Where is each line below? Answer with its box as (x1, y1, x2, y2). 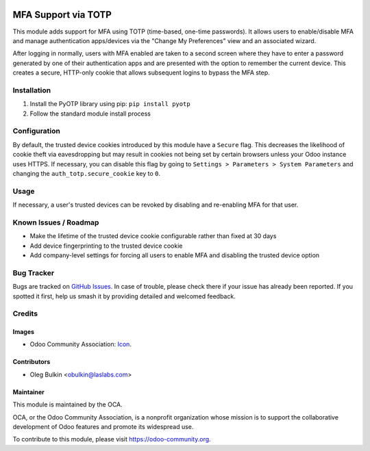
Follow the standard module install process (29, 109, 151, 118)
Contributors (12, 358, 51, 366)
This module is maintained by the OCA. (12, 400, 123, 409)
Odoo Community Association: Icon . (29, 340, 132, 348)
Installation (12, 86, 51, 95)
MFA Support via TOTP (12, 9, 112, 21)
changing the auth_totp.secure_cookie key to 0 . (12, 169, 161, 177)
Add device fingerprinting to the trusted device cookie (29, 242, 183, 250)
